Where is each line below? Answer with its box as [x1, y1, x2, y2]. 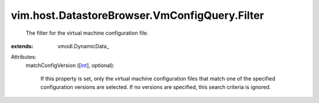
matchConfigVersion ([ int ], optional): [25, 62, 115, 69]
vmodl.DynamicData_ [57, 42, 109, 49]
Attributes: [11, 54, 37, 61]
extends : [11, 42, 34, 49]
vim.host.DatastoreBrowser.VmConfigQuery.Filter [11, 9, 264, 22]
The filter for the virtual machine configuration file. [25, 29, 149, 36]
